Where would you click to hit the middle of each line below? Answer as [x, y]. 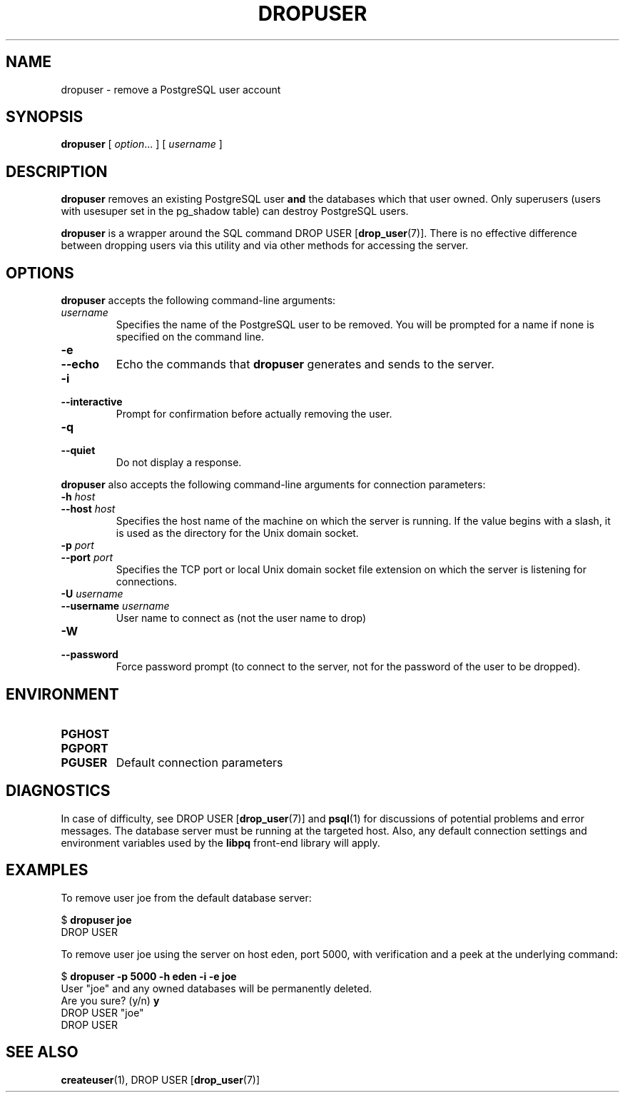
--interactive [92, 402]
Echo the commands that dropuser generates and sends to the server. [305, 364]
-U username [92, 594]
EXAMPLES [47, 870]
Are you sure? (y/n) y [110, 1000]
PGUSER [84, 762]
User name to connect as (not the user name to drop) [241, 618]
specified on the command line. [190, 337]
